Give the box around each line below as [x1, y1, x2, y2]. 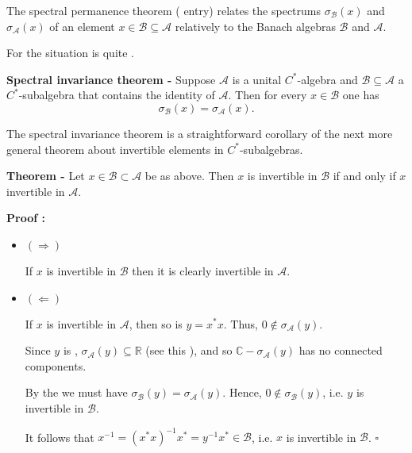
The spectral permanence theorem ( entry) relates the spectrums [6, 2, 321, 18]
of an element [49, 17, 115, 34]
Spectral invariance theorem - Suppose [6, 71, 216, 87]
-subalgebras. [239, 140, 303, 157]
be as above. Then [144, 167, 234, 184]
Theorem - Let [6, 167, 85, 184]
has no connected [298, 342, 383, 359]
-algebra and [297, 71, 358, 87]
